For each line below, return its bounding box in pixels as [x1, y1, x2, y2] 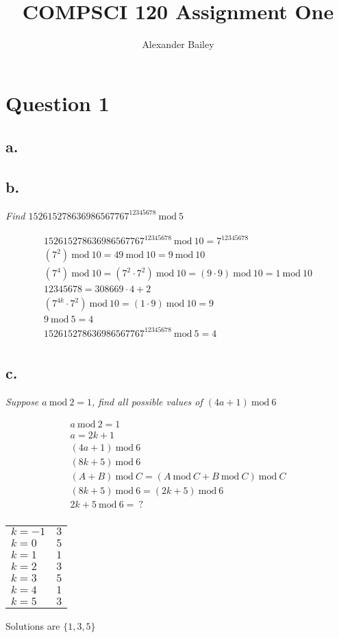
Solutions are [5, 618, 60, 633]
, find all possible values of [92, 394, 203, 408]
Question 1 [5, 88, 110, 117]
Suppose [5, 394, 39, 408]
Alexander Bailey [142, 37, 214, 51]
